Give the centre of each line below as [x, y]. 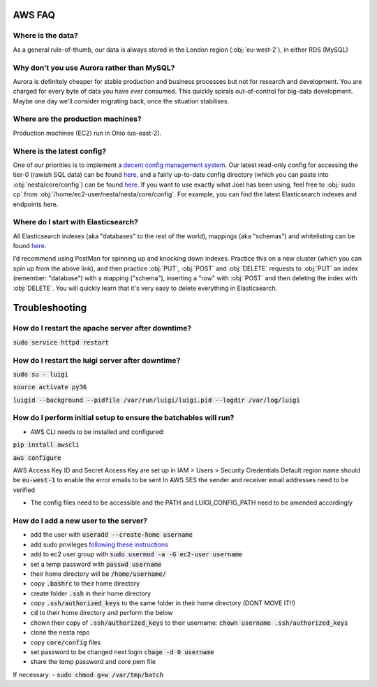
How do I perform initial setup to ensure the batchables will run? [124, 418]
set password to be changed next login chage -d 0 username [122, 652]
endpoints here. [36, 204]
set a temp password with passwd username [96, 564]
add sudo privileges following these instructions [99, 544]
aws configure [37, 457]
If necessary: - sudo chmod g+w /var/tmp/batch [88, 674]
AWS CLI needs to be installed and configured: [97, 432]
